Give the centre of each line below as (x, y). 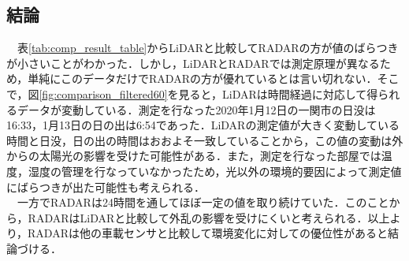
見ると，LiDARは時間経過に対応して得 (278, 93)
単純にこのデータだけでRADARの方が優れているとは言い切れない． (203, 78)
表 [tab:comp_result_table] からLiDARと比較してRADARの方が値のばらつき (208, 48)
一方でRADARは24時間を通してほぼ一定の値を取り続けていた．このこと (203, 202)
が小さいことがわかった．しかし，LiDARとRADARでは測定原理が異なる (193, 63)
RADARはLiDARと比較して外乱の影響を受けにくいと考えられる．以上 (209, 217)
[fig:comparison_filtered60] (103, 93)
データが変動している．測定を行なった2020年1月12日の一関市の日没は (196, 109)
